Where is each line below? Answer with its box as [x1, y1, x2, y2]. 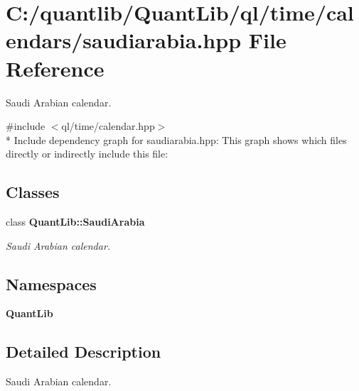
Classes [6, 181, 60, 203]
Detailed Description [6, 341, 161, 363]
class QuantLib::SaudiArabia [6, 214, 145, 229]
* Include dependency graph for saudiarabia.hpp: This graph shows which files [6, 132, 347, 147]
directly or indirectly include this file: [6, 146, 168, 161]
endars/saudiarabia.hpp [6, 26, 242, 55]
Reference [6, 53, 105, 82]
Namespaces [6, 272, 97, 294]
